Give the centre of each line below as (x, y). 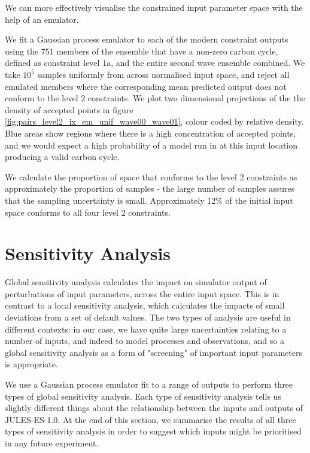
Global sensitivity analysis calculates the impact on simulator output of (136, 282)
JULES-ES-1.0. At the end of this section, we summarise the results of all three (151, 419)
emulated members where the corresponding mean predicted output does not (146, 86)
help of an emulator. (42, 19)
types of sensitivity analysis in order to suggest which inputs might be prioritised (153, 431)
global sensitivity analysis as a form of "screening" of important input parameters (154, 352)
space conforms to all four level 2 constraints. (88, 212)
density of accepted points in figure (69, 109)
